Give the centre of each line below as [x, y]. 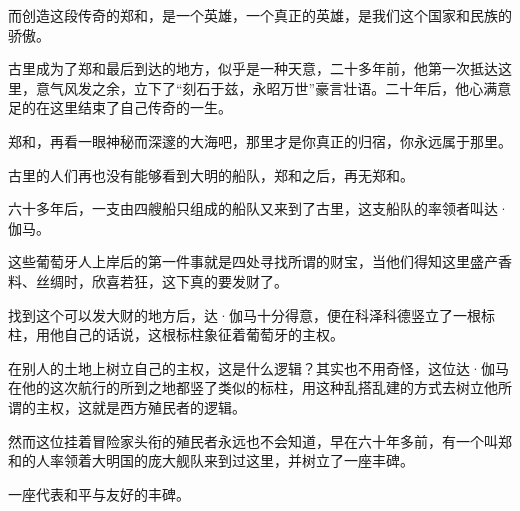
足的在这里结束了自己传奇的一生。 [120, 107]
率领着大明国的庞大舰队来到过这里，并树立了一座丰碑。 [231, 460]
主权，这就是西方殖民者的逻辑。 [140, 406]
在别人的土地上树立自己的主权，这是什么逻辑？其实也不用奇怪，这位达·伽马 [258, 367]
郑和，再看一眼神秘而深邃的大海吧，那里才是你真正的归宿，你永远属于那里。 [260, 140]
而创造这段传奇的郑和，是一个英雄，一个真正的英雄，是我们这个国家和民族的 [260, 15]
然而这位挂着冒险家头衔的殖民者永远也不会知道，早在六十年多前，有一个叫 [253, 440]
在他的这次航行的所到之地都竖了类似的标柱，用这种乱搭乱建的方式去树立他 [253, 387]
